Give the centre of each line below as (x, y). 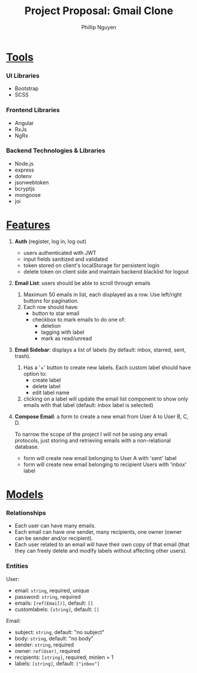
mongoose (28, 195)
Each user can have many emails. (55, 526)
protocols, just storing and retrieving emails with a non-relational (93, 440)
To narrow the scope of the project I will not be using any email (91, 434)
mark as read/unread (66, 338)
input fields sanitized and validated (66, 259)
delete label (46, 386)
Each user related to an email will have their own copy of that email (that (102, 544)
